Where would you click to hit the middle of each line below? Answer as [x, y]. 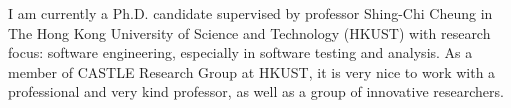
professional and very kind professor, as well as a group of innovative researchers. [256, 91]
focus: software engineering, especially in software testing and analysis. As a [240, 52]
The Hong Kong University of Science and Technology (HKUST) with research [249, 32]
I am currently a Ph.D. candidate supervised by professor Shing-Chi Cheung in [250, 13]
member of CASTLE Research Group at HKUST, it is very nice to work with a [252, 71]
